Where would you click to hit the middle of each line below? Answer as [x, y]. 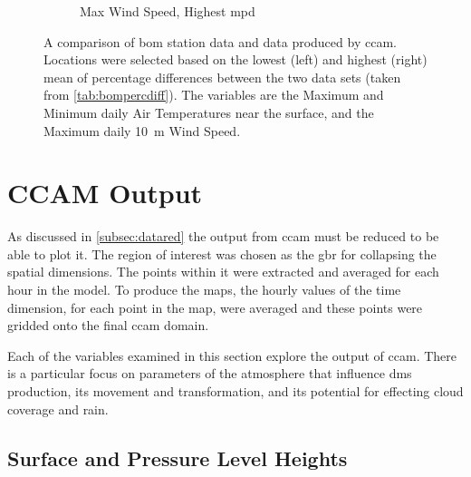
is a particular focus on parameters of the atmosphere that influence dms [210, 373]
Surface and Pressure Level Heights [178, 458]
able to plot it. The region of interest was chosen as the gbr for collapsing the [222, 253]
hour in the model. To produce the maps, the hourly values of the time [204, 290]
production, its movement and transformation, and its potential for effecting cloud [235, 391]
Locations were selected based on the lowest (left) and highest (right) [235, 59]
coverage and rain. [58, 409]
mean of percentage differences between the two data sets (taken [222, 77]
